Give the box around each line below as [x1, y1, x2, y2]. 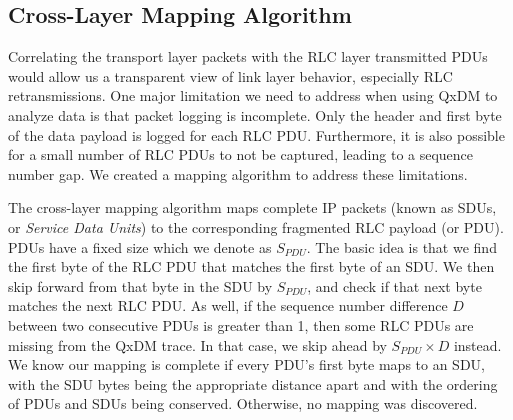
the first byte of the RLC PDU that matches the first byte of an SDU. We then [8, 256, 495, 277]
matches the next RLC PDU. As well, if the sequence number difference [8, 295, 448, 316]
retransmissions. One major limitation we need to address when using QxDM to [8, 85, 498, 106]
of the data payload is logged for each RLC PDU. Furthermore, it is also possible [8, 124, 505, 145]
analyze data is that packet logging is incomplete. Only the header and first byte [8, 104, 502, 125]
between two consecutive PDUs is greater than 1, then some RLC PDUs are [8, 314, 474, 335]
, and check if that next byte [307, 275, 482, 296]
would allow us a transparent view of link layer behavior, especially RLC [8, 65, 453, 86]
